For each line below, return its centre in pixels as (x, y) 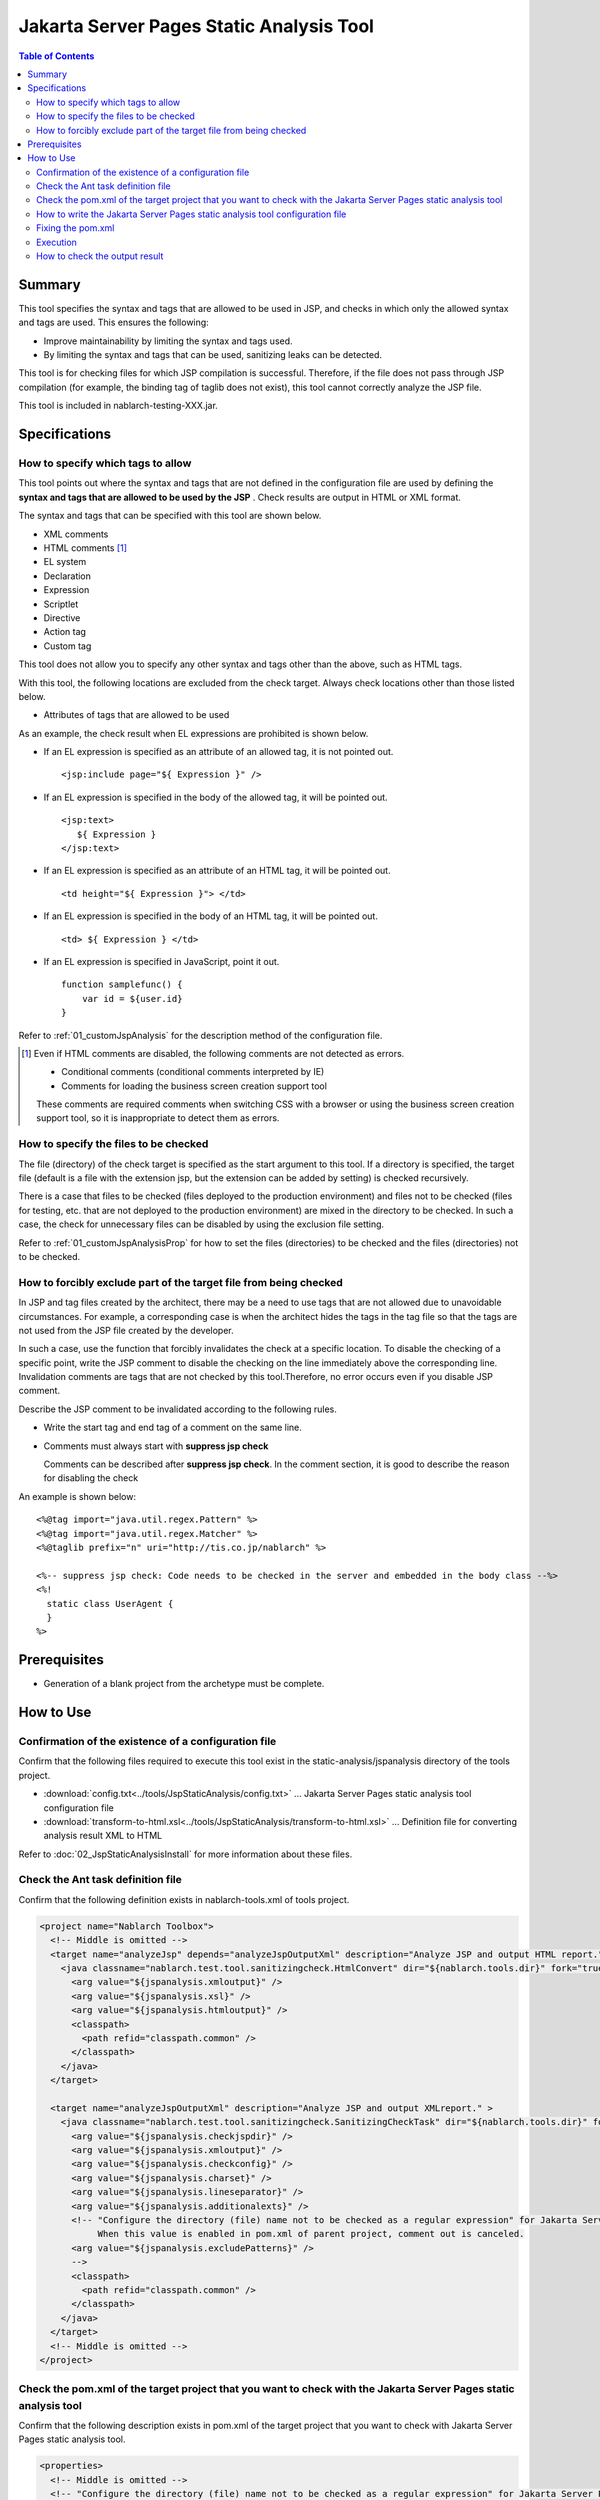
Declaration (67, 576)
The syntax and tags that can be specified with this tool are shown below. (170, 516)
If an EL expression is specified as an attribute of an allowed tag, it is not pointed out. (218, 752)
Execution (56, 242)
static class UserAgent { (110, 1603)
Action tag (65, 632)
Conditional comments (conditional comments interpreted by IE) (193, 1072)
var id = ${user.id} (132, 998)
